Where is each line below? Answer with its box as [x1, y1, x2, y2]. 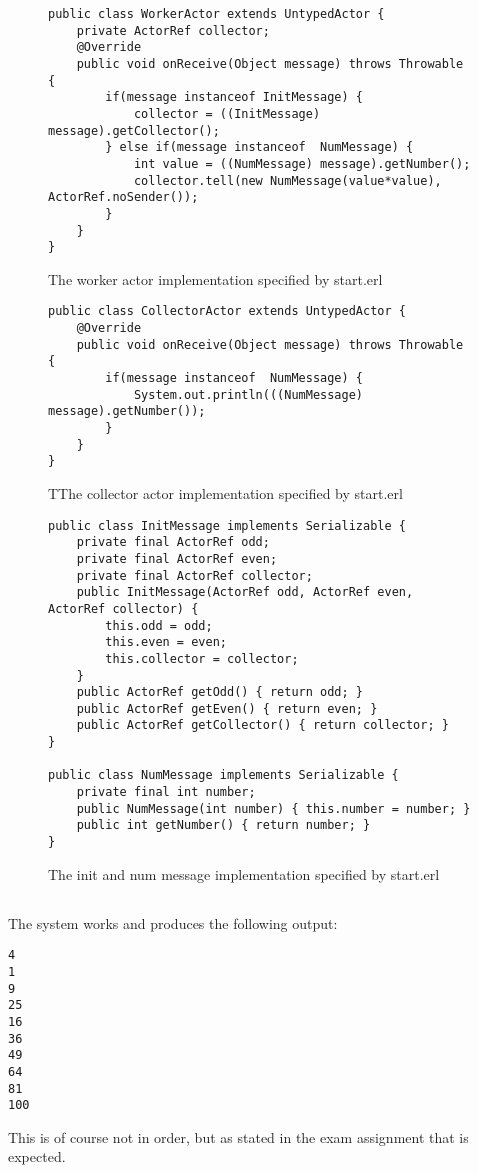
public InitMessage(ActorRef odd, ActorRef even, [76, 585, 414, 600]
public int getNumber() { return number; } [76, 818, 371, 833]
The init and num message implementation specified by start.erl [48, 863, 440, 884]
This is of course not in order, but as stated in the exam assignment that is [8, 1126, 469, 1147]
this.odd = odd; [105, 618, 213, 633]
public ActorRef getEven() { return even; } [76, 701, 378, 716]
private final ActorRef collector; [76, 568, 313, 583]
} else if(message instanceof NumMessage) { [105, 140, 414, 155]
